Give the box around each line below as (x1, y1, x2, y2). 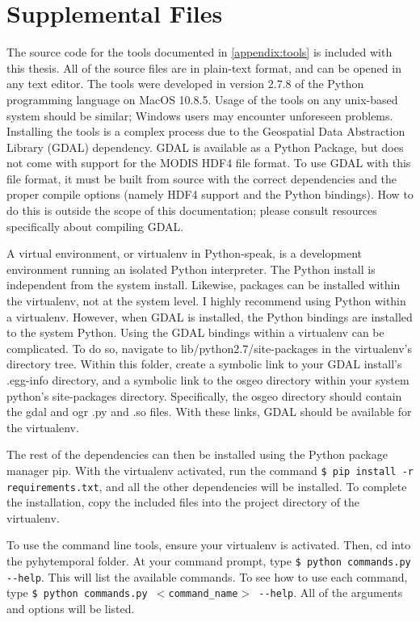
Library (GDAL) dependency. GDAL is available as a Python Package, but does (6, 138, 404, 155)
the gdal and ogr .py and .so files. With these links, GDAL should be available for (6, 403, 412, 420)
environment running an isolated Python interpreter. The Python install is (6, 260, 376, 277)
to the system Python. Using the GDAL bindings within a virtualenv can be (6, 324, 384, 341)
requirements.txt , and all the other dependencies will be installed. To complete (6, 477, 407, 494)
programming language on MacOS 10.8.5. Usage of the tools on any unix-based (6, 90, 398, 107)
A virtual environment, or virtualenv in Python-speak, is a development (6, 245, 362, 262)
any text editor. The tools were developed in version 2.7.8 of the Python (6, 75, 364, 92)
